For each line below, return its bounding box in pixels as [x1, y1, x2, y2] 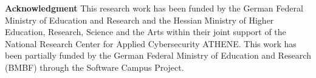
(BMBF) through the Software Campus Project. [5, 60, 184, 73]
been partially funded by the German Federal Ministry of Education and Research [5, 49, 311, 62]
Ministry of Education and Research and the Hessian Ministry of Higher [5, 13, 274, 26]
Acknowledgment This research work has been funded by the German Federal [5, 2, 303, 14]
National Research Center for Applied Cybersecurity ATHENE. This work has [5, 37, 297, 50]
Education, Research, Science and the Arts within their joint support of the [5, 25, 286, 38]
